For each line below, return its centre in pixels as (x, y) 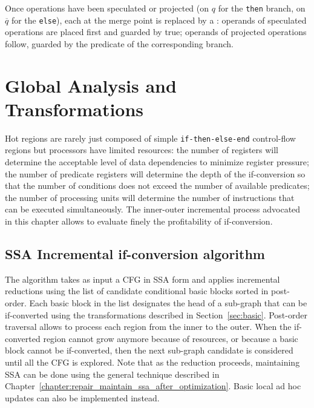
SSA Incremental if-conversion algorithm (135, 254)
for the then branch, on (262, 8)
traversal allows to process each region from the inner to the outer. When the (148, 327)
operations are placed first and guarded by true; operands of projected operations (156, 32)
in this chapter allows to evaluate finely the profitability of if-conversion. (139, 221)
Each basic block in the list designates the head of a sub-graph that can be (168, 303)
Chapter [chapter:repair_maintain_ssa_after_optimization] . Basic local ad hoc (153, 386)
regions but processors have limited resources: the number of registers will (142, 150)
